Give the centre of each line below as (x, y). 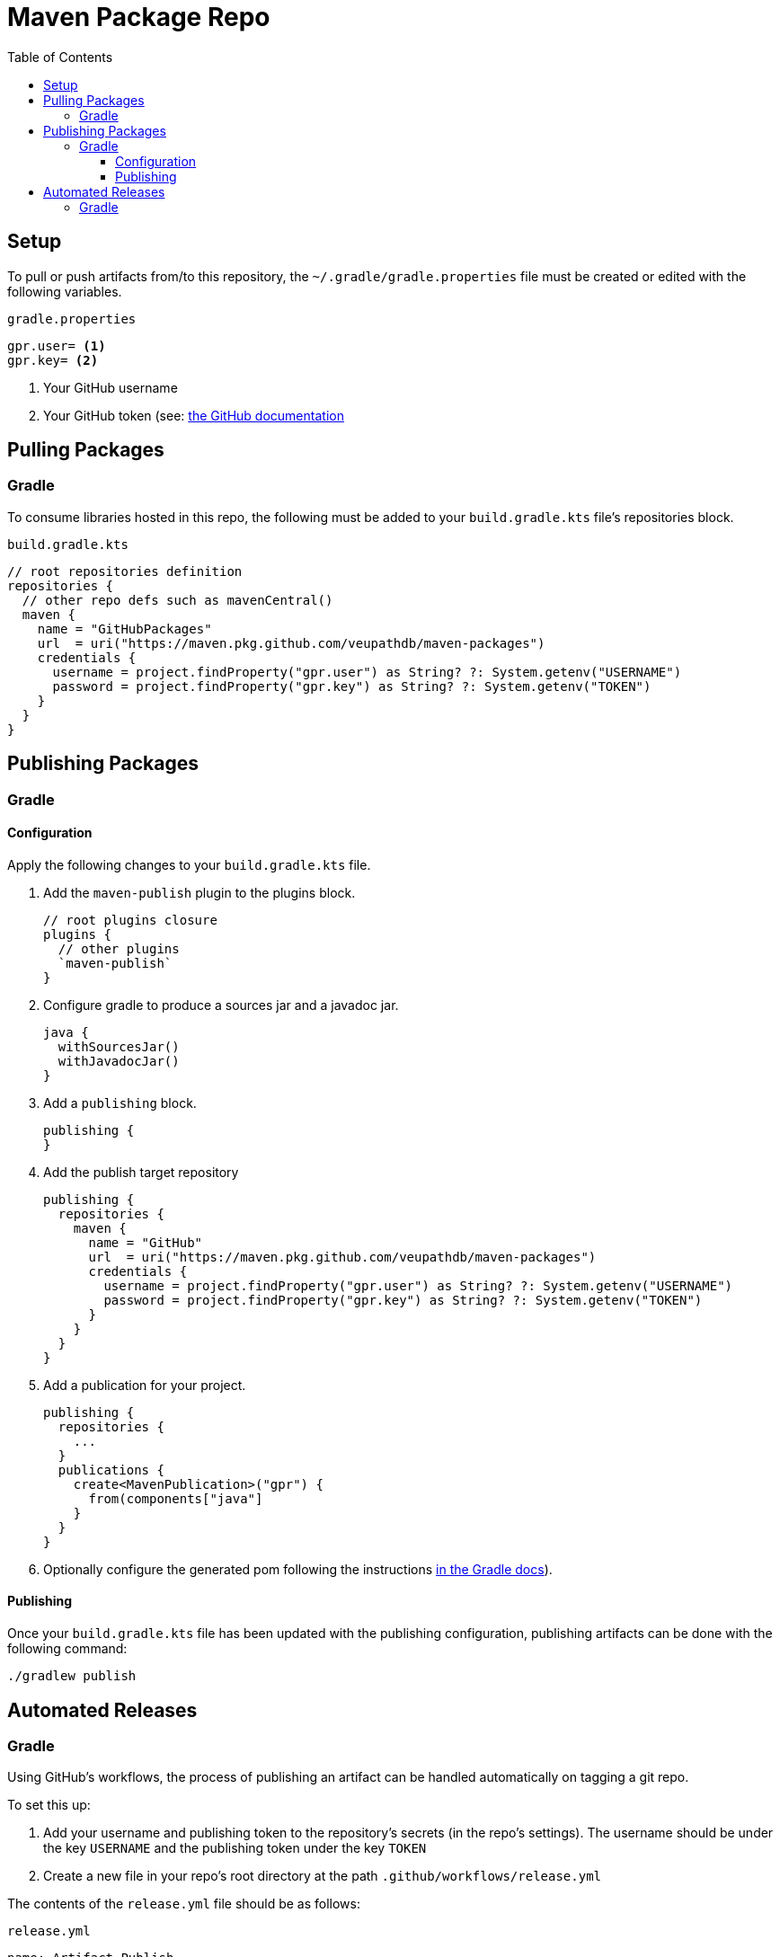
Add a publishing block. (120, 1102)
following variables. (65, 291)
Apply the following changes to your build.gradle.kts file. (189, 864)
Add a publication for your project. (145, 1385)
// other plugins (119, 948)
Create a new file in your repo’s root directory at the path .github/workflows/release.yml (322, 1876)
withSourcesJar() (119, 1046)
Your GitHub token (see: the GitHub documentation (194, 415)
